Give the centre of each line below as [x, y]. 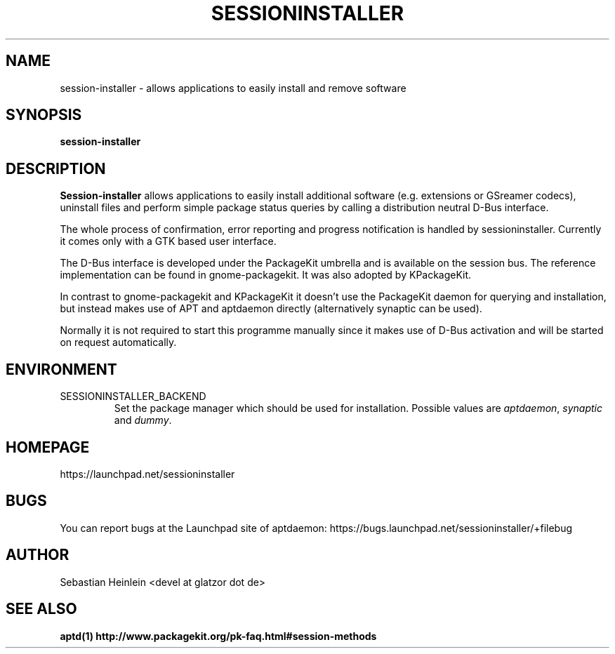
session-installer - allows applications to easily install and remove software [233, 88]
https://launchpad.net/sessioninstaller [147, 474]
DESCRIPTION [56, 168]
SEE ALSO [41, 609]
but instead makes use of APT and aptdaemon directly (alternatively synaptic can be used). [271, 309]
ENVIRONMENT [61, 369]
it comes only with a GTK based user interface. [168, 241]
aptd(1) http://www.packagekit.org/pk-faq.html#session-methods [218, 636]
